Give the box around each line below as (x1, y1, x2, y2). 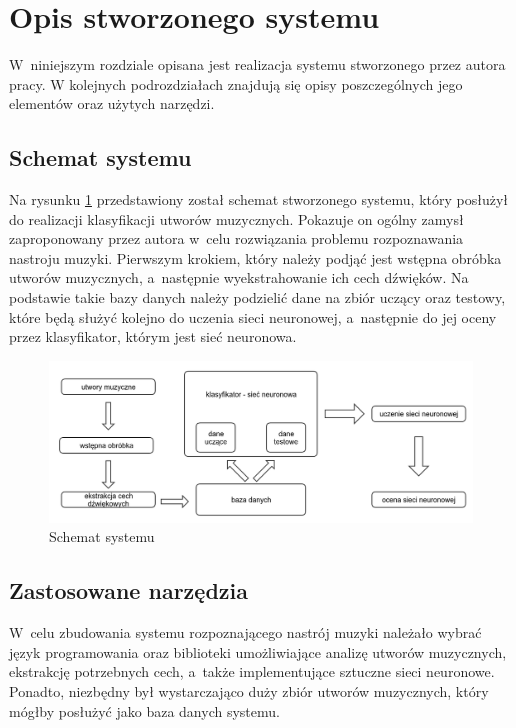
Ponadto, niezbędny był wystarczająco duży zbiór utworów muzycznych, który (9, 680, 489, 701)
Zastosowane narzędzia (9, 575, 248, 606)
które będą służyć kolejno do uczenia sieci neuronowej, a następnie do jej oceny (9, 306, 497, 327)
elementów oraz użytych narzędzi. (9, 93, 215, 114)
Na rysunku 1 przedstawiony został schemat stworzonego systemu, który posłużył (9, 189, 509, 210)
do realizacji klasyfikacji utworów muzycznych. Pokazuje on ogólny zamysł (9, 208, 464, 229)
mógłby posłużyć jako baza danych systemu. (9, 700, 280, 721)
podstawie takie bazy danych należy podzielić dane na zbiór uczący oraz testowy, (9, 287, 506, 308)
